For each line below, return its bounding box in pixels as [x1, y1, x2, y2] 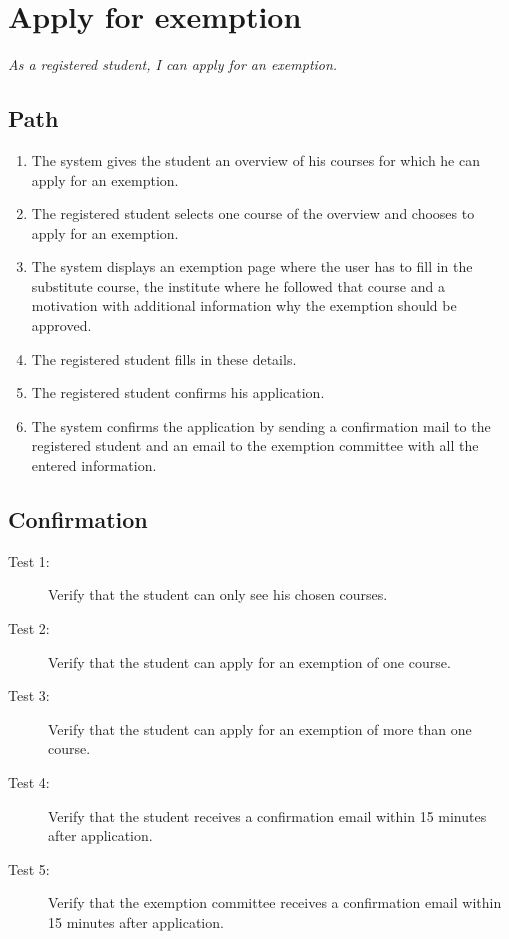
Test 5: [8, 858, 50, 879]
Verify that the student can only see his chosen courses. [48, 584, 388, 605]
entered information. [31, 455, 157, 476]
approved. [31, 315, 92, 336]
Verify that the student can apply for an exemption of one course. [48, 651, 451, 672]
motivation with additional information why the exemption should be [31, 295, 457, 316]
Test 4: [8, 772, 50, 792]
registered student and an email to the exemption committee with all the [31, 435, 479, 456]
